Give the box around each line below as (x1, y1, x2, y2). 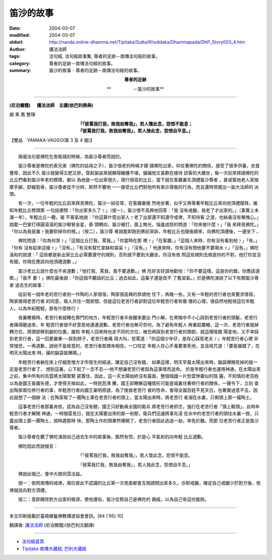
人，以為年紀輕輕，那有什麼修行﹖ (9, 305, 80, 311)
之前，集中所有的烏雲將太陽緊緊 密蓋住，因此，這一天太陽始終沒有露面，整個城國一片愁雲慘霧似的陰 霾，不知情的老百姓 (9, 373, 259, 379)
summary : (9, 67, 32, 73)
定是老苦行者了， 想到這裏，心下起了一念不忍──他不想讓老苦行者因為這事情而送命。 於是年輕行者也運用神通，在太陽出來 (9, 366, 261, 372)
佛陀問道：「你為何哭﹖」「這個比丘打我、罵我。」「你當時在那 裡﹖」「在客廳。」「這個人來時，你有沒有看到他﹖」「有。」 (18, 237, 260, 244)
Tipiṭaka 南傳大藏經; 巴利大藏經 (22, 545, 87, 551)
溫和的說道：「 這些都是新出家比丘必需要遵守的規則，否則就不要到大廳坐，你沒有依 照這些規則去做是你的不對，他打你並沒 (9, 252, 261, 258)
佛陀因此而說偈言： (18, 443, 58, 449)
